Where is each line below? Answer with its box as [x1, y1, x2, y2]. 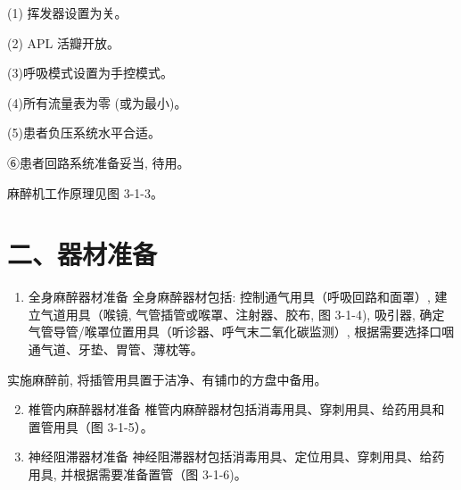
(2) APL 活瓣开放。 [7, 33, 119, 52]
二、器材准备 [7, 236, 158, 272]
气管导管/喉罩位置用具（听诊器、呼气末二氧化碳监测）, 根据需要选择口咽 [28, 322, 455, 341]
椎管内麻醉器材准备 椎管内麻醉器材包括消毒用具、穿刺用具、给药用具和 [28, 400, 445, 419]
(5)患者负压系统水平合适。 [7, 123, 161, 142]
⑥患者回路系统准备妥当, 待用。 [7, 153, 190, 171]
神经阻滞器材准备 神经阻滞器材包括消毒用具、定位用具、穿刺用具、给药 [28, 447, 445, 466]
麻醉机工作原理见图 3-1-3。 [7, 183, 163, 202]
